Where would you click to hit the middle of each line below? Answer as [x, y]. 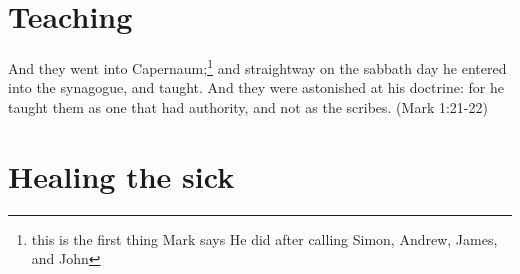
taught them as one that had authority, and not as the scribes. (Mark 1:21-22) [248, 106]
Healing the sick [121, 175]
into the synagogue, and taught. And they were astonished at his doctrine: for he [256, 87]
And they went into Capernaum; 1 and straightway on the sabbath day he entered [257, 66]
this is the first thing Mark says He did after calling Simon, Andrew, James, [264, 238]
